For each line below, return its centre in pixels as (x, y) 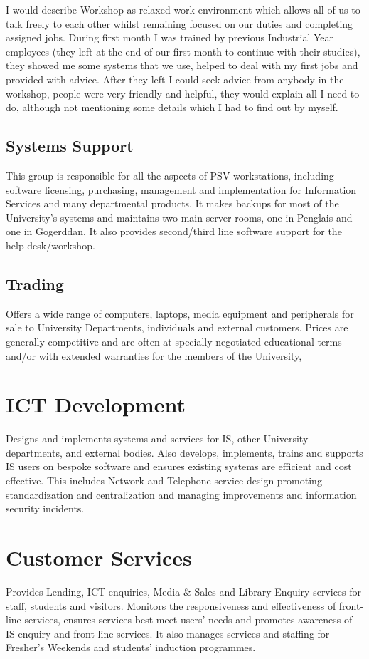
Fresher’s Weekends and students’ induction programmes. (131, 647)
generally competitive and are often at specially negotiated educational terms (174, 341)
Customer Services (99, 557)
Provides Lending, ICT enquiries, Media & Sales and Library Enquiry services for (184, 591)
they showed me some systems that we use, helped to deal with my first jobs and (182, 65)
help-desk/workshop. (50, 245)
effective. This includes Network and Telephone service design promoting (164, 480)
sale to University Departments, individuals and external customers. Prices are (177, 327)
